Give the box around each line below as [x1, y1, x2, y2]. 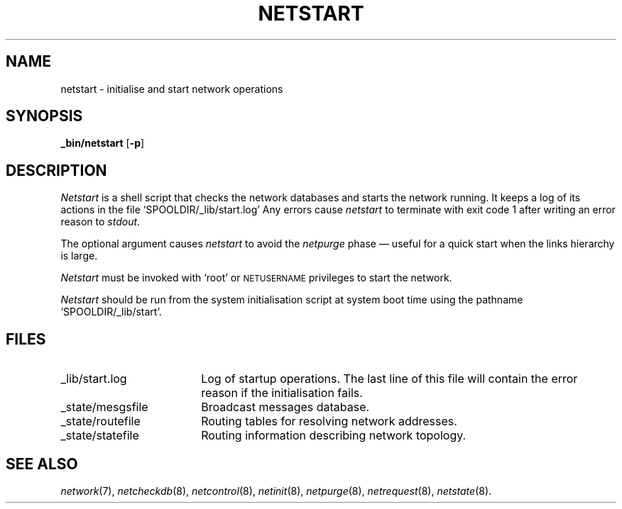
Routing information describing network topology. [201, 428, 466, 443]
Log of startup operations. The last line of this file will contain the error [201, 371, 578, 386]
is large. [60, 250, 98, 262]
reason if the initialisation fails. [201, 386, 363, 401]
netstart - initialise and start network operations [60, 82, 283, 95]
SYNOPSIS [6, 107, 83, 125]
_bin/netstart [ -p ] [60, 137, 145, 150]
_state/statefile [60, 428, 139, 443]
